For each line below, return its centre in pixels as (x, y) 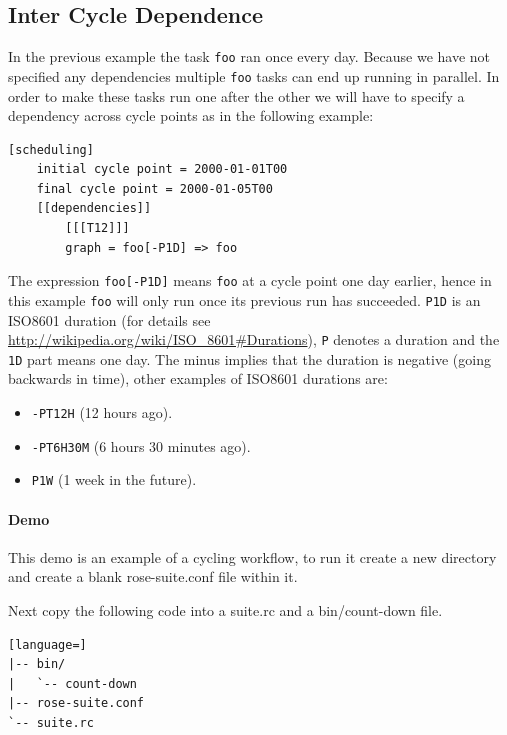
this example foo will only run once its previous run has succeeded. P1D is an (244, 299)
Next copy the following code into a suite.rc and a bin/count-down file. (225, 610)
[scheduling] (51, 149)
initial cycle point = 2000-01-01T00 (162, 169)
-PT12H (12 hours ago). (102, 412)
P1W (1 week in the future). (114, 479)
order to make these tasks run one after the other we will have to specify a (236, 95)
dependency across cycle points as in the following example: (191, 115)
